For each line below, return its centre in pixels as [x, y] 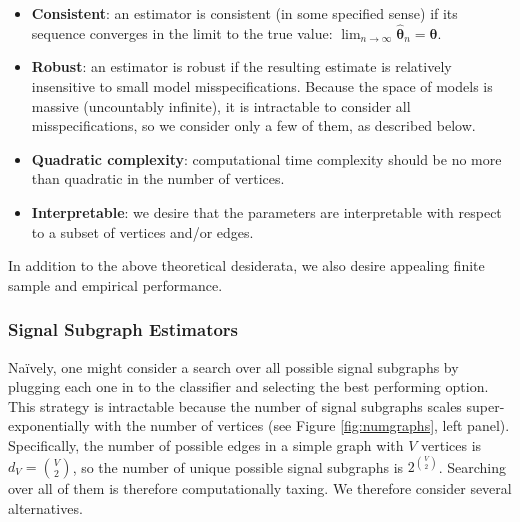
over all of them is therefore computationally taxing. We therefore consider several [260, 488]
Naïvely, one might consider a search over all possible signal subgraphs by [233, 366]
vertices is [451, 444]
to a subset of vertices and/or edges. [142, 231]
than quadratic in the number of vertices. [158, 178]
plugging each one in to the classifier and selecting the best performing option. [248, 386]
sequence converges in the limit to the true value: [182, 32]
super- [485, 405]
